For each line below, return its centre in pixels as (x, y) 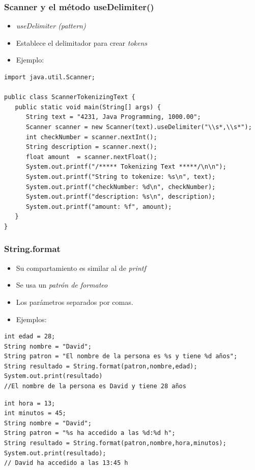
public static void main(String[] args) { (88, 107)
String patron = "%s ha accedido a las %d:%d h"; (90, 433)
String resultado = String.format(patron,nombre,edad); (101, 366)
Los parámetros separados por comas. (75, 302)
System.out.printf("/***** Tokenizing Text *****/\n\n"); (126, 167)
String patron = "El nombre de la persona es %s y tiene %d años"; (121, 356)
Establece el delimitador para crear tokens (82, 42)
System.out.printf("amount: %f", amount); (99, 207)
